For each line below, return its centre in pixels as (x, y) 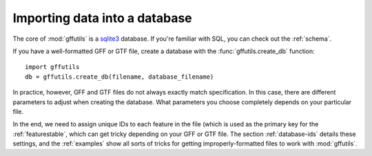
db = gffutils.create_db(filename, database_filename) (120, 77)
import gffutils (52, 67)
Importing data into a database (102, 18)
